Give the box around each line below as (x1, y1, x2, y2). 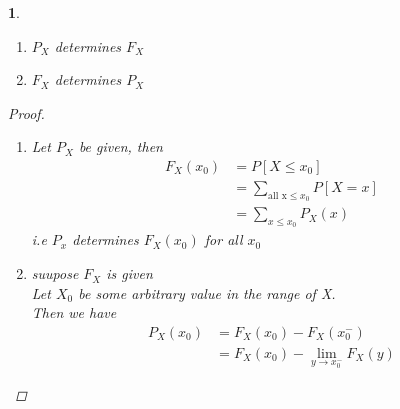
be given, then (78, 136, 163, 157)
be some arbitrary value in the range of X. (78, 282, 336, 303)
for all (204, 229, 243, 250)
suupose (31, 263, 79, 284)
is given (106, 263, 153, 284)
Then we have (31, 302, 117, 323)
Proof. (8, 102, 45, 123)
